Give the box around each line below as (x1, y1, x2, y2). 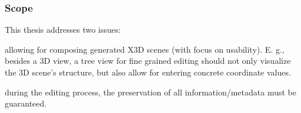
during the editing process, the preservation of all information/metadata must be (5, 85, 296, 98)
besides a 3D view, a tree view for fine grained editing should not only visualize (5, 54, 291, 67)
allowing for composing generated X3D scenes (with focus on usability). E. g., (5, 43, 285, 55)
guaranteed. (5, 97, 47, 109)
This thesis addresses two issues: (5, 23, 121, 36)
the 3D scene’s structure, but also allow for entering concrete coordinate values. (5, 66, 291, 78)
